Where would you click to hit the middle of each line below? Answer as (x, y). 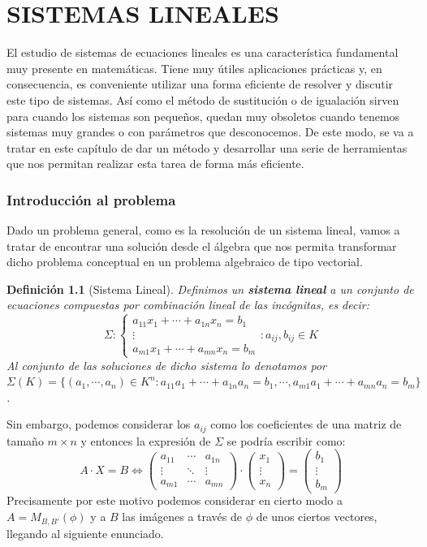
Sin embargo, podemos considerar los (99, 424)
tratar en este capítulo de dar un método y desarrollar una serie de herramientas (207, 147)
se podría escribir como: (286, 440)
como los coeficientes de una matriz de (306, 424)
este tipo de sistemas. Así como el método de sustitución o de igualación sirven (203, 99)
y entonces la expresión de (146, 440)
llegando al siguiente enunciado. (85, 533)
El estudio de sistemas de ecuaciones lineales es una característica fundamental (203, 52)
